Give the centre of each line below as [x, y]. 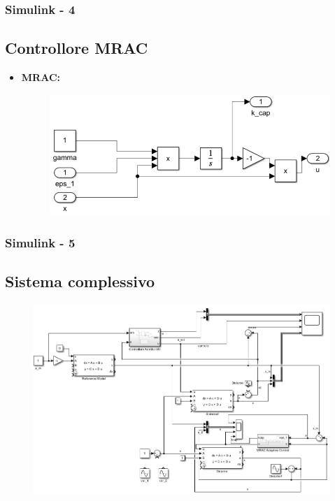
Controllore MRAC [77, 48]
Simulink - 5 [40, 242]
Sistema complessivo [80, 281]
